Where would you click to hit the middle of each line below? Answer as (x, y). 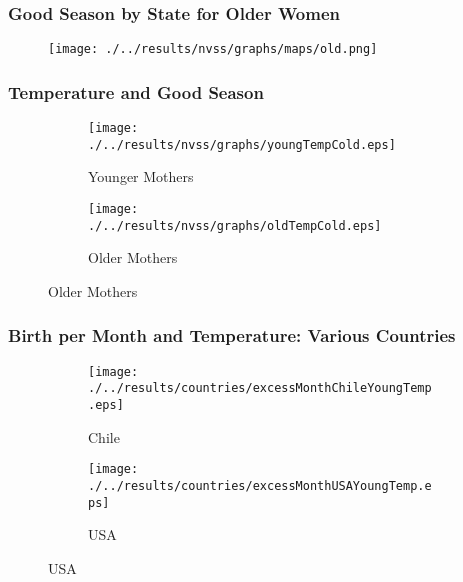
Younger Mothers (141, 176)
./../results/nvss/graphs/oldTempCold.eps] (235, 225)
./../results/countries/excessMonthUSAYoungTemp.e (260, 485)
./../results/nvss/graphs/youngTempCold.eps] (242, 144)
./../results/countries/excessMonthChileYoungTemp (260, 388)
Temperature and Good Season (136, 91)
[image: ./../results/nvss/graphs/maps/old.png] (213, 49)
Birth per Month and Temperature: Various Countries (232, 335)
